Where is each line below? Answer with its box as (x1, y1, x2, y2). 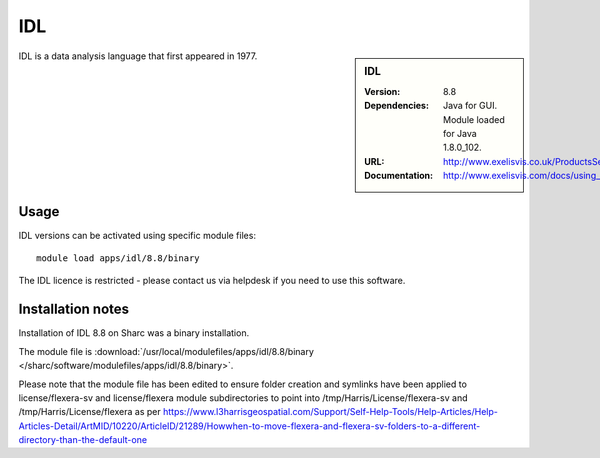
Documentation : (364, 170, 434, 182)
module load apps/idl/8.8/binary (36, 253, 200, 264)
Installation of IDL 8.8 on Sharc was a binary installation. (18, 327, 250, 339)
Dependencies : (364, 100, 430, 112)
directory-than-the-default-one (18, 434, 148, 446)
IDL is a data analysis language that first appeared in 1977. (18, 50, 258, 62)
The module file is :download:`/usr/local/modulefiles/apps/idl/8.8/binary (18, 345, 315, 357)
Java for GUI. (443, 100, 498, 112)
